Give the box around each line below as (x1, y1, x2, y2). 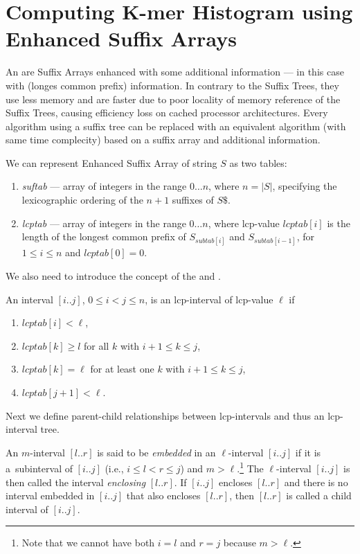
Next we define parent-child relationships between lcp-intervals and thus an (6, 408, 325, 422)
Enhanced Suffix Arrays (6, 24, 237, 53)
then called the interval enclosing (6, 474, 146, 489)
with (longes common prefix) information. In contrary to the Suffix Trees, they (6, 78, 339, 92)
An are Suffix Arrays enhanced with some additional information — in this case (6, 64, 344, 79)
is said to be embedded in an (97, 445, 216, 459)
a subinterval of (6, 461, 73, 476)
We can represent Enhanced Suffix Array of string (6, 155, 217, 170)
